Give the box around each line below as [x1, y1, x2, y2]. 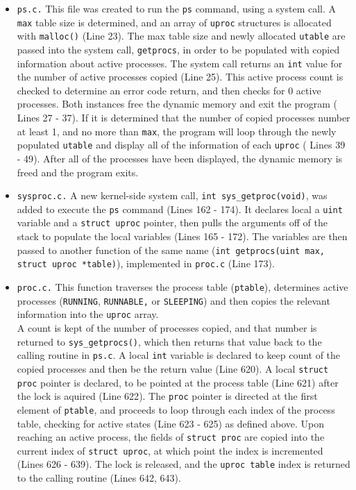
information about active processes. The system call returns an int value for [17, 56, 343, 70]
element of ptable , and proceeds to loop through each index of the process [17, 402, 335, 416]
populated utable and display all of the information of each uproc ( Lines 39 [17, 137, 346, 152]
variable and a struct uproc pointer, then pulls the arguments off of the [17, 215, 328, 230]
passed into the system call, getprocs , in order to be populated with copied [17, 42, 340, 56]
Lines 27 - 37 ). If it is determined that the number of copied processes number [17, 110, 350, 125]
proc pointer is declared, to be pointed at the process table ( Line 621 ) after [17, 375, 339, 389]
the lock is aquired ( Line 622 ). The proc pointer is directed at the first [17, 389, 318, 403]
